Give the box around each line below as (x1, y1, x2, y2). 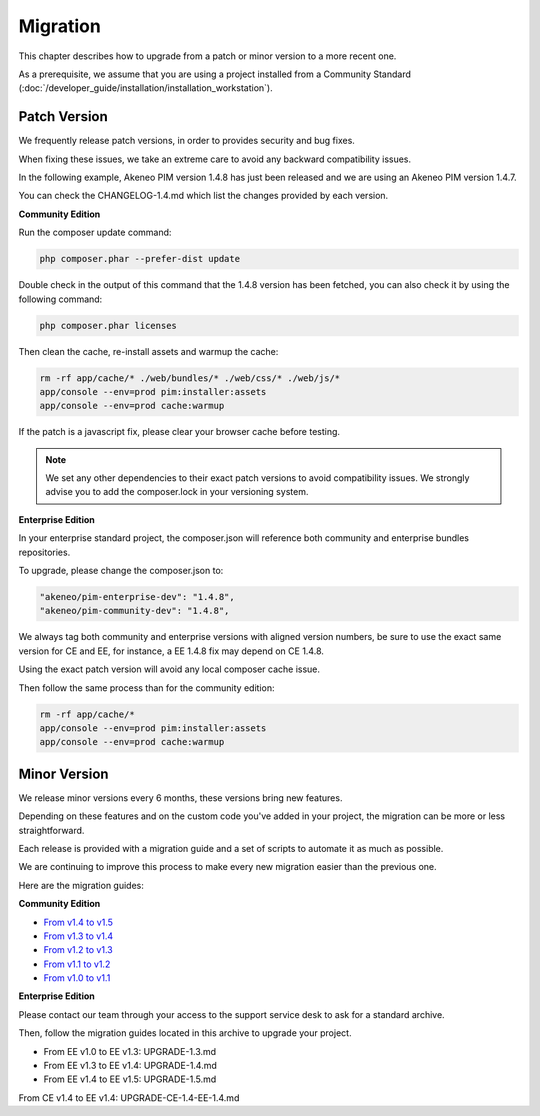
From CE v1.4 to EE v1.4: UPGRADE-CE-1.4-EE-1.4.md (18, 1091, 240, 1104)
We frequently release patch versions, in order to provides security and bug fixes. (18, 135, 355, 147)
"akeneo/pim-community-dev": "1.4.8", (39, 605, 230, 617)
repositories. (18, 546, 71, 558)
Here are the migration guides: (18, 879, 145, 891)
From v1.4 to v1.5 (43, 916, 114, 928)
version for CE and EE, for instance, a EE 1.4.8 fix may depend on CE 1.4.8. (18, 645, 325, 657)
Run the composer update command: (18, 226, 172, 239)
